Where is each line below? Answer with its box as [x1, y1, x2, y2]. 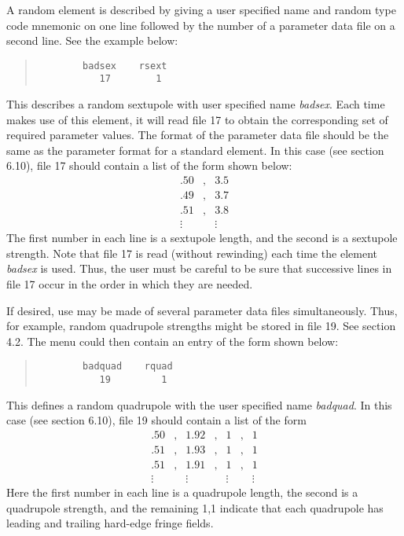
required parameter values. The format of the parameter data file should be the [6, 127, 389, 143]
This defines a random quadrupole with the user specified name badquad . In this [6, 396, 392, 413]
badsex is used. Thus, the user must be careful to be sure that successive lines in [6, 260, 392, 277]
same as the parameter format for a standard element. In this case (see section [6, 141, 384, 158]
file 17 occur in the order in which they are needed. [6, 275, 253, 292]
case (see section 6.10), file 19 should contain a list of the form [6, 412, 307, 428]
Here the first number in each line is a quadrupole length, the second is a [6, 483, 358, 500]
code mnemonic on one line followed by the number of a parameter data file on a [6, 17, 395, 33]
